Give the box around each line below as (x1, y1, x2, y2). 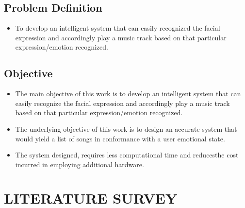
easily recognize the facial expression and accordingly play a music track (15, 98, 230, 108)
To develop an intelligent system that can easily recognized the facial (15, 23, 220, 33)
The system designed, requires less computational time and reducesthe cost (15, 150, 239, 160)
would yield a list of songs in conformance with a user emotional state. (15, 133, 225, 143)
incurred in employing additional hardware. (15, 159, 144, 169)
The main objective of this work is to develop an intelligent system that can (15, 88, 241, 99)
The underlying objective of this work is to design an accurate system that (15, 123, 237, 134)
